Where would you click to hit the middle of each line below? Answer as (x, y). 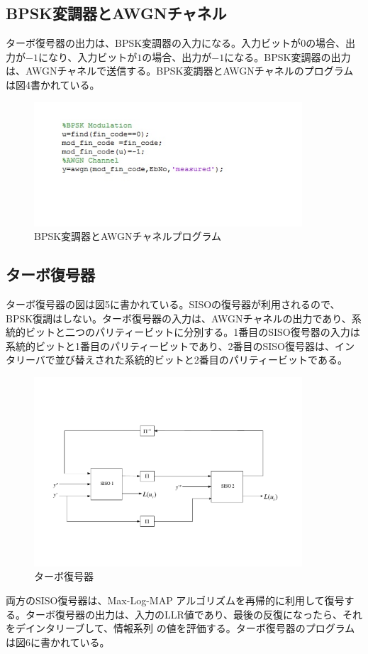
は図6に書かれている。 (58, 642)
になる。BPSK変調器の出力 (288, 56)
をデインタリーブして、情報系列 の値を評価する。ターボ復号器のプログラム (180, 628)
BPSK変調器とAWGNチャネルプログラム (128, 236)
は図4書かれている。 (53, 84)
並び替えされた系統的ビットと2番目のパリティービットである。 (201, 360)
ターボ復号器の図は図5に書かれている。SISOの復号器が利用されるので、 (173, 304)
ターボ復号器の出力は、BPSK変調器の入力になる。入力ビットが (154, 43)
